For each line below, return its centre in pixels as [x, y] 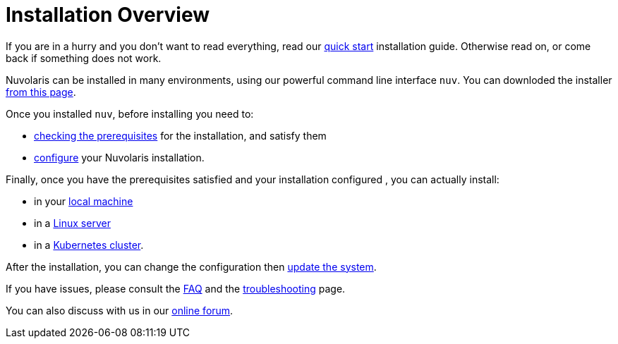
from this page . [41, 92]
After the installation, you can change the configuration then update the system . [191, 266]
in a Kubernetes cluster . [89, 245]
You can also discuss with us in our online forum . [120, 310]
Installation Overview [108, 15]
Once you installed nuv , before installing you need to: [130, 113]
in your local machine [84, 201]
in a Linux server [72, 223]
